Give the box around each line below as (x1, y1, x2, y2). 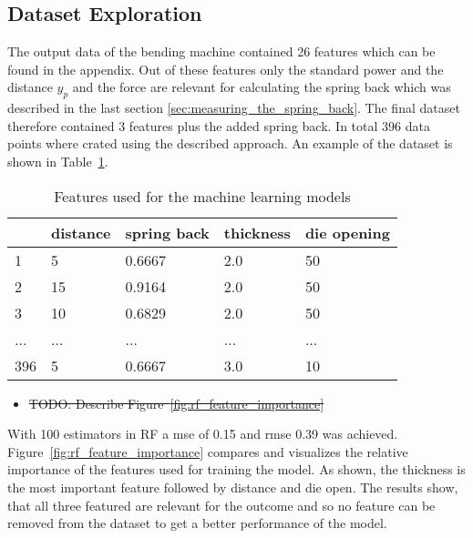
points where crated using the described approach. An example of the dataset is (7, 134, 453, 153)
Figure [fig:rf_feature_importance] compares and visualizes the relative (7, 442, 408, 461)
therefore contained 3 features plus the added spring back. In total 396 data (7, 116, 430, 135)
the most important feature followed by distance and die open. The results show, (7, 477, 458, 496)
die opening (304, 221, 390, 243)
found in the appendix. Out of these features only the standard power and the (7, 59, 444, 78)
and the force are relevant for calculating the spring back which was (72, 77, 451, 96)
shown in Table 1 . (7, 151, 108, 170)
